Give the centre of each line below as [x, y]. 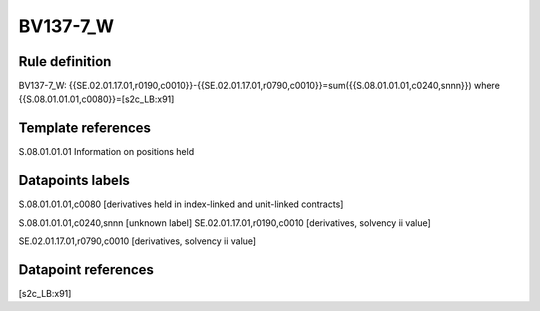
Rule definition [65, 61]
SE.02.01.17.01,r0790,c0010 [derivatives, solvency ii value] [137, 241]
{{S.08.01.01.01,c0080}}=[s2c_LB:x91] [96, 99]
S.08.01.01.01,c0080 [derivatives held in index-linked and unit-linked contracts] [181, 204]
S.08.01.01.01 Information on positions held [106, 152]
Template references [85, 128]
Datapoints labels [74, 180]
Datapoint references [86, 269]
